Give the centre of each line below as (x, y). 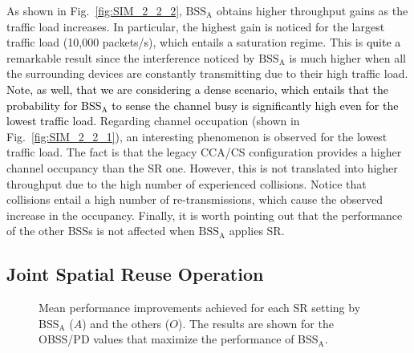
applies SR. (257, 231)
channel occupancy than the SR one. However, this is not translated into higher (202, 167)
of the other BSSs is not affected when (101, 231)
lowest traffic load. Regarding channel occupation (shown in (153, 121)
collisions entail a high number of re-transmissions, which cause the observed (195, 199)
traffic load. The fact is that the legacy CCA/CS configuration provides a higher (204, 152)
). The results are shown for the (256, 323)
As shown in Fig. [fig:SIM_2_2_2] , (94, 10)
